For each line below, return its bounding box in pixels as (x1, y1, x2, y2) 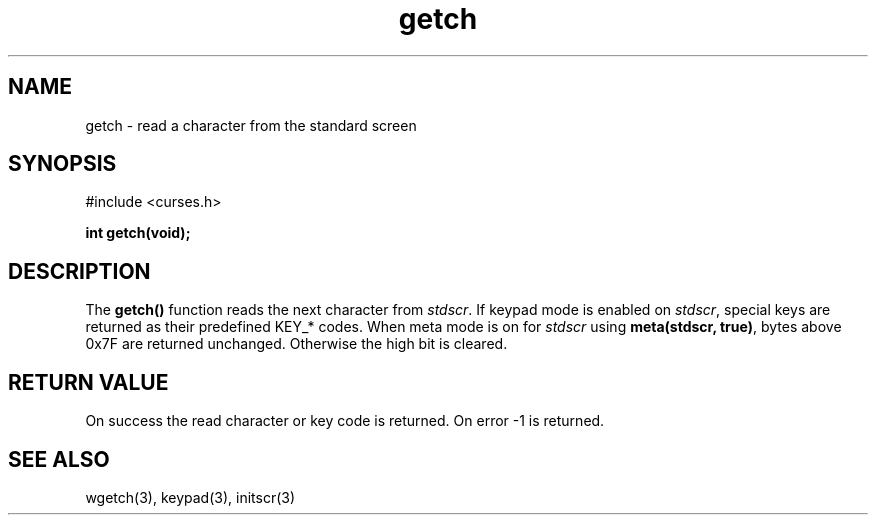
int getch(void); (85, 224, 191, 242)
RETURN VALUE (8, 369, 169, 395)
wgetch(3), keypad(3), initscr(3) (85, 488, 296, 506)
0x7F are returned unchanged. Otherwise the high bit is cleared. (85, 335, 508, 353)
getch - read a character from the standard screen (85, 116, 417, 134)
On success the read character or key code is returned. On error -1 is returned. (85, 412, 605, 430)
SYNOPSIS (8, 151, 117, 177)
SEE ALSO (8, 446, 110, 472)
